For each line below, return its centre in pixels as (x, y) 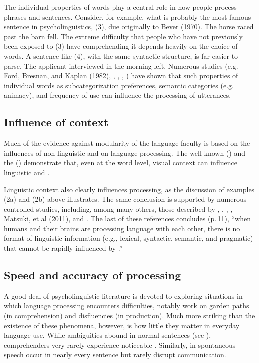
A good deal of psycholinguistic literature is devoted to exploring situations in (123, 296)
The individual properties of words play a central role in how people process (120, 7)
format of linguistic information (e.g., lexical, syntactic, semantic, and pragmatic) (129, 238)
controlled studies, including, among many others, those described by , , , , (118, 209)
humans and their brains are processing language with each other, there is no (122, 228)
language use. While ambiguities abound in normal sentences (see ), (108, 335)
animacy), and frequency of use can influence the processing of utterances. (118, 95)
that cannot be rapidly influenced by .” (63, 248)
